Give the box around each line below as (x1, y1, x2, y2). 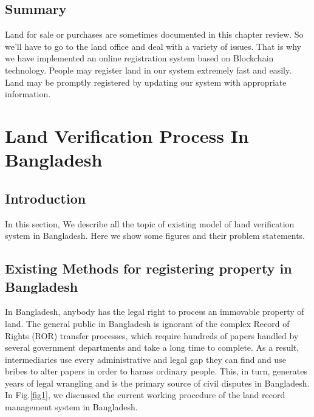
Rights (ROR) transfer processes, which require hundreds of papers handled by (5, 329, 299, 342)
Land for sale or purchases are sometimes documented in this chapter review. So (5, 28, 304, 41)
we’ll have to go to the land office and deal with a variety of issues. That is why (5, 40, 301, 52)
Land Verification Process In (5, 123, 249, 148)
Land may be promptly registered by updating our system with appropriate (5, 75, 287, 88)
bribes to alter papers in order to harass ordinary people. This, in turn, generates (5, 365, 307, 377)
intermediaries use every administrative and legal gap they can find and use (5, 353, 286, 365)
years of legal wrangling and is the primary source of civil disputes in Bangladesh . (5, 376, 310, 389)
